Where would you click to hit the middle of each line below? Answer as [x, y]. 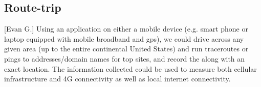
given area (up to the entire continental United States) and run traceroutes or [126, 49]
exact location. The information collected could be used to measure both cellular [130, 68]
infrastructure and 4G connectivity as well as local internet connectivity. [117, 79]
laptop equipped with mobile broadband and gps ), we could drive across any [124, 38]
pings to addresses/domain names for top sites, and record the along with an [125, 58]
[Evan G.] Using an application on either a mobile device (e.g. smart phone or [126, 29]
